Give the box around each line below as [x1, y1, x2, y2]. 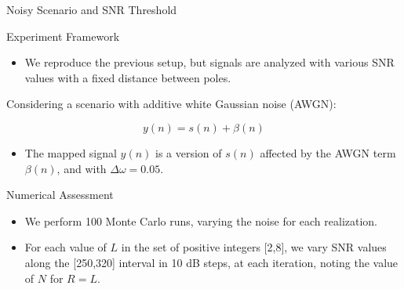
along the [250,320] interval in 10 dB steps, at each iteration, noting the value [24, 254, 399, 270]
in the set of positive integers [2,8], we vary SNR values [121, 239, 387, 255]
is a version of [155, 144, 222, 161]
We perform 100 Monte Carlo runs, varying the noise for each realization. [24, 212, 378, 229]
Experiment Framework [6, 27, 120, 44]
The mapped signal [24, 144, 117, 161]
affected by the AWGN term [260, 144, 396, 161]
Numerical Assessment [6, 186, 114, 203]
